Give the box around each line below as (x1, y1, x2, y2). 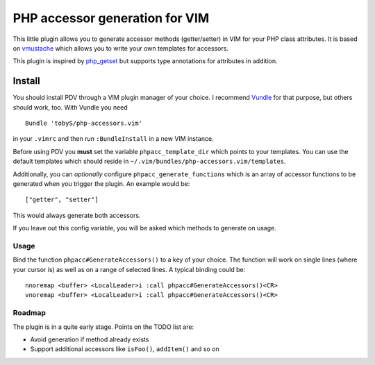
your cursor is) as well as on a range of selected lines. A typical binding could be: (12, 265, 246, 273)
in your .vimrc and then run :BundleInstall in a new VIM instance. (12, 135, 215, 143)
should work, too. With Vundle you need (12, 103, 128, 111)
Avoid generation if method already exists (30, 335, 149, 343)
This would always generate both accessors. (12, 211, 141, 219)
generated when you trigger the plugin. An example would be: (12, 179, 190, 187)
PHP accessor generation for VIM (12, 10, 210, 26)
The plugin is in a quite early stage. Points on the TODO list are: (12, 323, 194, 331)
